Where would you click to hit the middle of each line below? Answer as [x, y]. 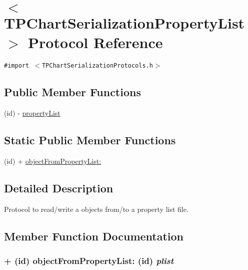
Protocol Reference [95, 42]
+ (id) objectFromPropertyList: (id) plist [89, 261]
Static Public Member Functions [90, 140]
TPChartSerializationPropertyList [124, 23]
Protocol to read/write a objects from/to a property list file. [96, 209]
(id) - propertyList [32, 113]
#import [17, 66]
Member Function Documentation [94, 236]
